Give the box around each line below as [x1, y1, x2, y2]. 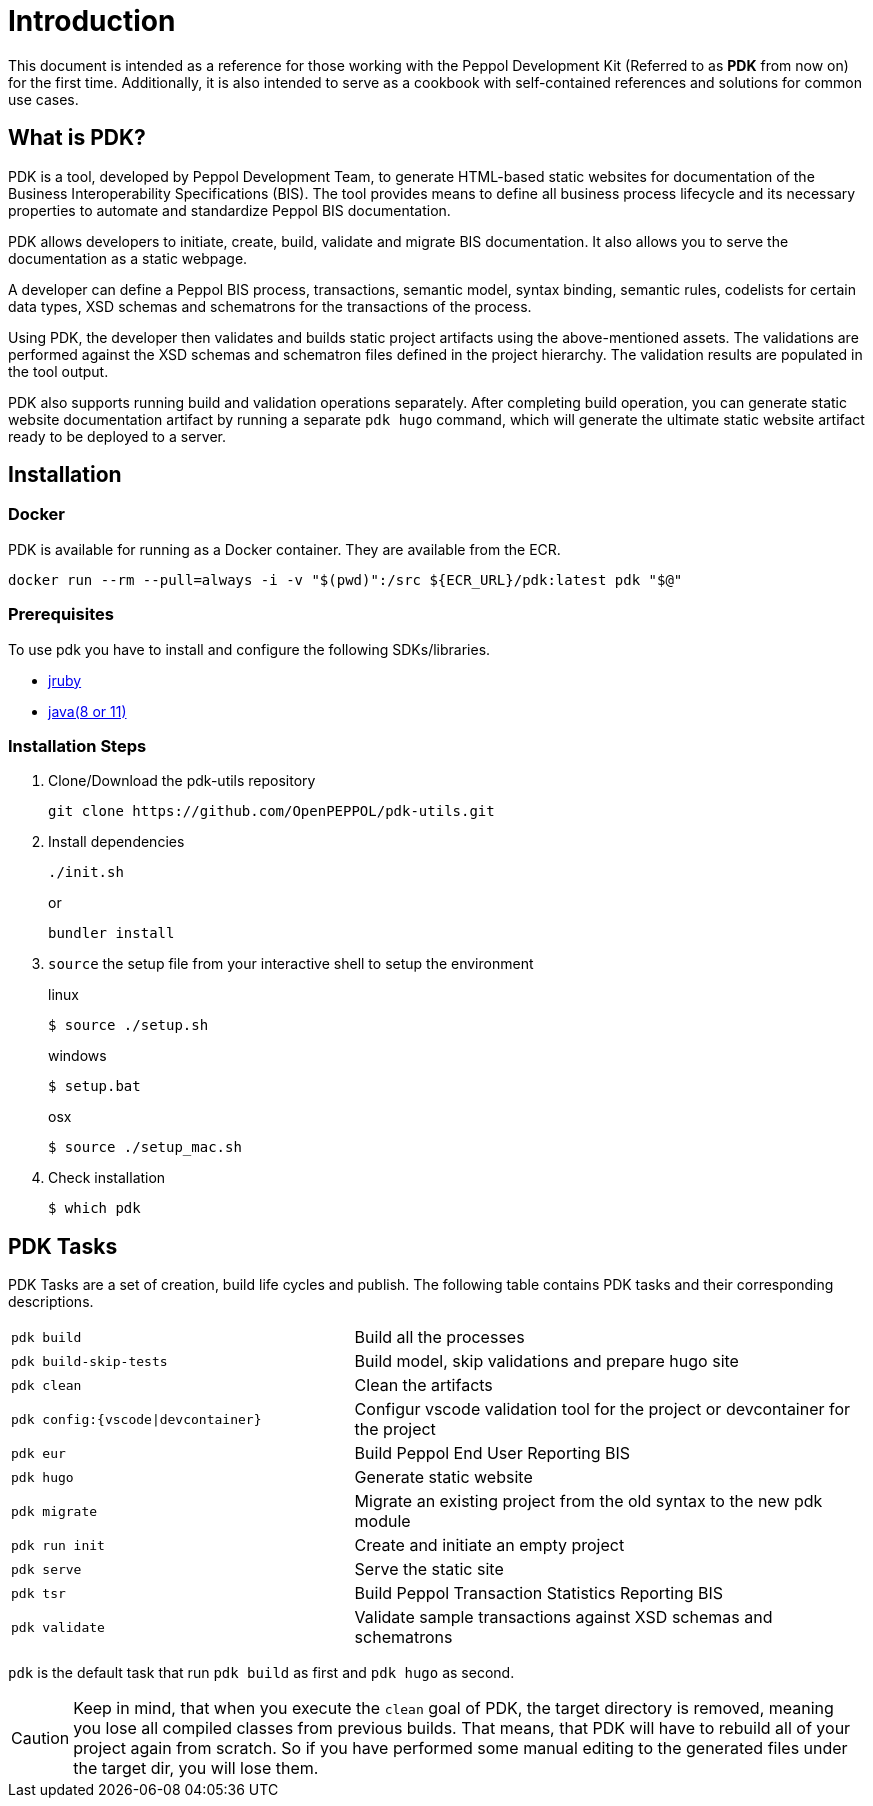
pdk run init [11, 1537, 105, 1553]
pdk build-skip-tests [11, 1353, 168, 1369]
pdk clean [11, 1377, 82, 1393]
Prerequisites [8, 604, 114, 625]
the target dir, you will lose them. [73, 1758, 319, 1779]
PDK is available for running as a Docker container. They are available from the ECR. [8, 540, 561, 558]
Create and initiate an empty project [354, 1535, 625, 1556]
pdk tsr [11, 1585, 66, 1601]
